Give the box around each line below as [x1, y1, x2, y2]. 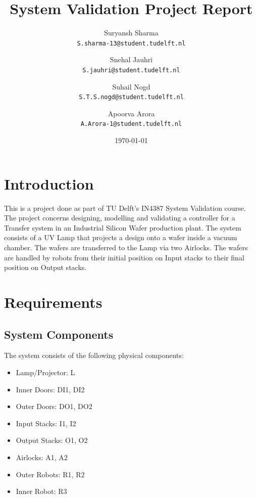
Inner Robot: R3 [16, 486, 67, 496]
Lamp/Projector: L [16, 367, 75, 377]
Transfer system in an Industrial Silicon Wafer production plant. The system [4, 222, 241, 233]
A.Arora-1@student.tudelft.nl [80, 120, 182, 128]
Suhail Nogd [112, 81, 150, 92]
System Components [4, 326, 114, 342]
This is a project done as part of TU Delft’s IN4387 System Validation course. [4, 202, 246, 213]
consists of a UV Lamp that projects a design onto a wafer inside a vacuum [4, 232, 237, 243]
